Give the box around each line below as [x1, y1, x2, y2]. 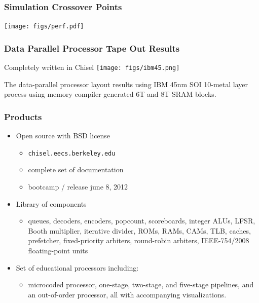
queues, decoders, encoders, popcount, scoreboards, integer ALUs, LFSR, [28, 215, 255, 226]
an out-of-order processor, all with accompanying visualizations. [28, 289, 227, 299]
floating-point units [28, 245, 88, 255]
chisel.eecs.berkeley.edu [28, 149, 116, 157]
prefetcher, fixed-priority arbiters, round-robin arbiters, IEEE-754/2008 [28, 235, 249, 246]
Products [4, 110, 42, 123]
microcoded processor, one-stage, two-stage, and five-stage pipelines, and [28, 279, 254, 290]
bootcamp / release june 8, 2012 [28, 181, 128, 192]
